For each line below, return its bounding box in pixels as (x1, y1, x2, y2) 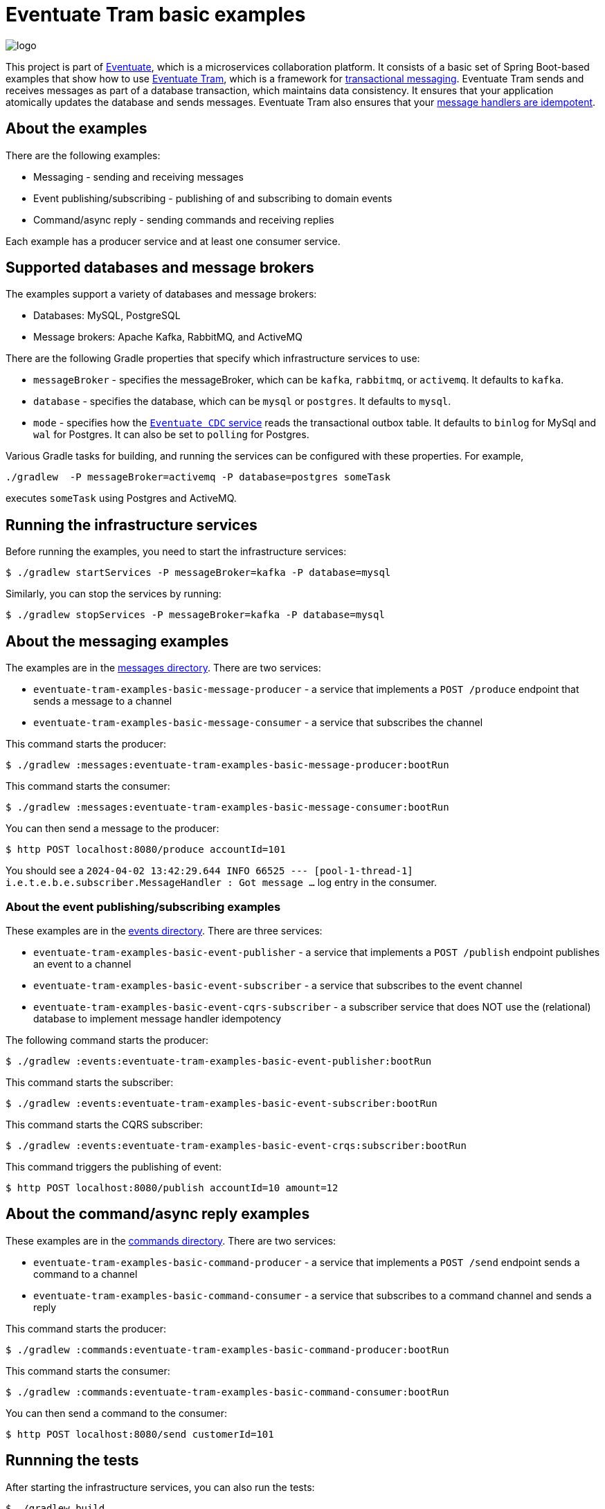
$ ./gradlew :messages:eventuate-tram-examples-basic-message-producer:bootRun (6, 759, 449, 771)
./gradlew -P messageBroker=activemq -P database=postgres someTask (6, 471, 391, 483)
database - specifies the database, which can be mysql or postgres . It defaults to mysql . (33, 395, 451, 408)
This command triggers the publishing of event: (6, 1160, 222, 1173)
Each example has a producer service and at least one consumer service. (6, 235, 341, 247)
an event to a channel (33, 957, 132, 970)
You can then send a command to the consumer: (6, 1407, 227, 1419)
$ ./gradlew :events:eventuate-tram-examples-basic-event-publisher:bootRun (6, 1055, 432, 1067)
